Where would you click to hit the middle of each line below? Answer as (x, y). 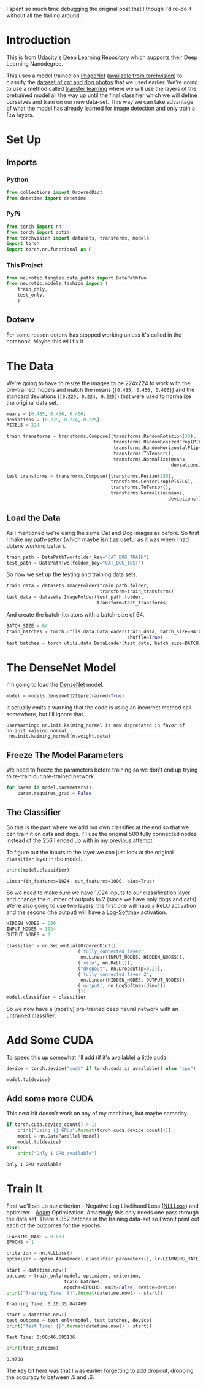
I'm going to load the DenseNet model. (55, 685)
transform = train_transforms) (137, 592)
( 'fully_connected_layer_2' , (115, 974)
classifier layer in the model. (44, 859)
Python (17, 179)
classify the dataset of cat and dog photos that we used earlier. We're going (102, 82)
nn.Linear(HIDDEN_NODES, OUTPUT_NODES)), (134, 980)
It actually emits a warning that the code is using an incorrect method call (99, 708)
